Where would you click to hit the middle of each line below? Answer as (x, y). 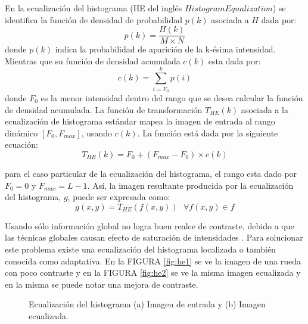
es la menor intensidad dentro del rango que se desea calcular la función (172, 97)
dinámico (21, 133)
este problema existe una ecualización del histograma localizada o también (140, 249)
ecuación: (21, 144)
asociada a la (265, 109)
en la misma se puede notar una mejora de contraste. (102, 284)
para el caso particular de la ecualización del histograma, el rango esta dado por (151, 173)
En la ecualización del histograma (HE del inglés (94, 8)
